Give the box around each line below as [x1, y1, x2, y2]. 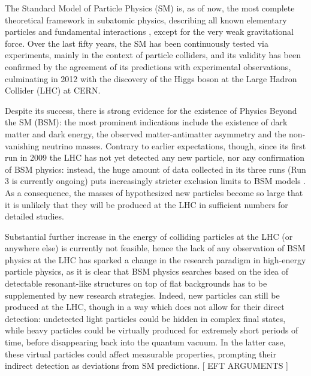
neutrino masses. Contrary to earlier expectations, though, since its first [41, 139, 306, 152]
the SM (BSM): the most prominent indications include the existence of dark [5, 116, 288, 128]
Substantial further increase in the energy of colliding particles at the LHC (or [5, 230, 293, 242]
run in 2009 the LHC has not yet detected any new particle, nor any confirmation [5, 151, 305, 164]
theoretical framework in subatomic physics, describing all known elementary [5, 13, 287, 26]
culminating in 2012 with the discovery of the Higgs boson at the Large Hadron [5, 72, 297, 85]
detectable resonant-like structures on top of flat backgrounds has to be [5, 277, 267, 290]
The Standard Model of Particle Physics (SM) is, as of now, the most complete [5, 2, 295, 14]
